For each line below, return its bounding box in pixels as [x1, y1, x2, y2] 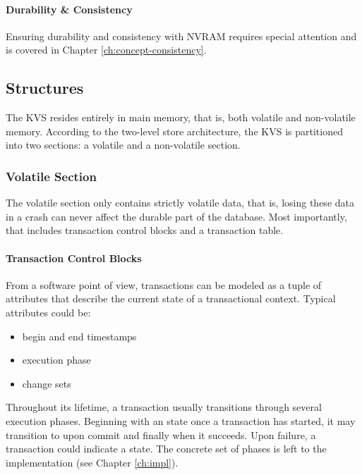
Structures [6, 77, 84, 99]
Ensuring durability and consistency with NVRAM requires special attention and [6, 28, 357, 43]
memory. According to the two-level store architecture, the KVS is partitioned [6, 123, 343, 138]
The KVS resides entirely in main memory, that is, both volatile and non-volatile [6, 110, 356, 125]
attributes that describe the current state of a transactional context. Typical [6, 291, 336, 306]
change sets [22, 376, 71, 390]
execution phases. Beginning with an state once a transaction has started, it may [6, 413, 356, 428]
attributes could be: [6, 304, 91, 319]
